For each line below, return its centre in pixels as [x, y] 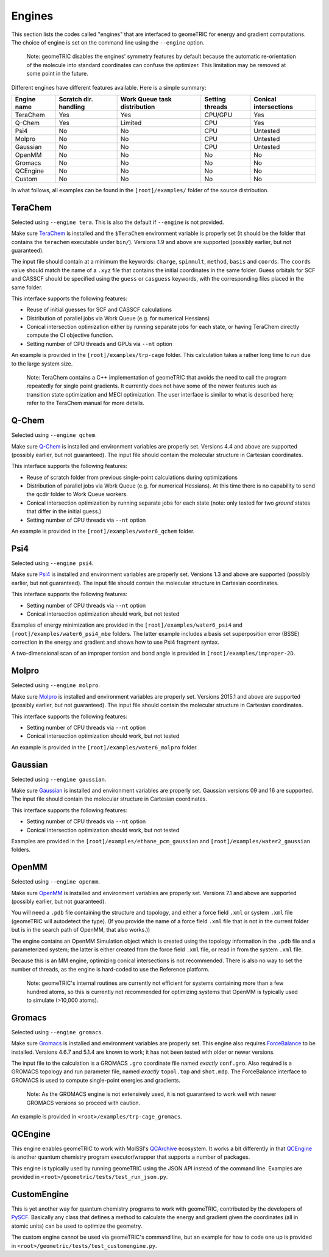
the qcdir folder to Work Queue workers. [77, 494]
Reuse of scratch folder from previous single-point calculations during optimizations [132, 477]
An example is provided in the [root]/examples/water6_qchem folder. [103, 531]
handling [72, 107]
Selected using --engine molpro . [56, 685]
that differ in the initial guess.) [64, 511]
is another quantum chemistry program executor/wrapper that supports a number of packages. [131, 1157]
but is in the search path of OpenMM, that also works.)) [81, 930]
